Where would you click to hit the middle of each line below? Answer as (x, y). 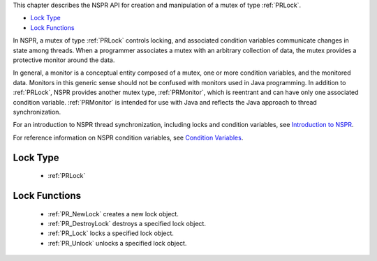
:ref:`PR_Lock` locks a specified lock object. (111, 233)
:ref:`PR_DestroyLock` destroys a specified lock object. (127, 223)
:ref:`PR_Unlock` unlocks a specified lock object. (117, 243)
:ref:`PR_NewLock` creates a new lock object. (113, 214)
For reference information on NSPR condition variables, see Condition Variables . (128, 137)
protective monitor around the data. (64, 60)
